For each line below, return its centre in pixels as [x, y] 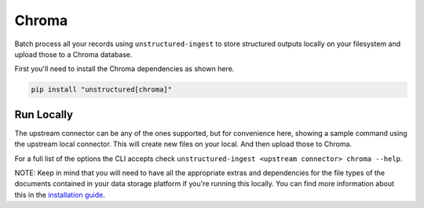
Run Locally [44, 115]
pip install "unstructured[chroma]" [102, 90]
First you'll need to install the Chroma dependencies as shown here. [124, 69]
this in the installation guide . [60, 195]
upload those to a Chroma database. [73, 54]
